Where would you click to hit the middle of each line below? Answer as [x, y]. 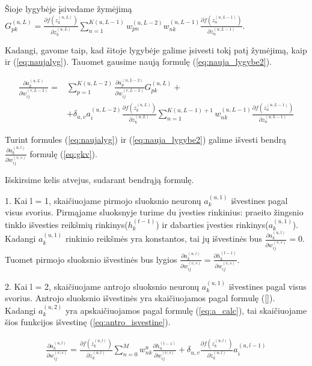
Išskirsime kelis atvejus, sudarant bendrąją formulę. [99, 180]
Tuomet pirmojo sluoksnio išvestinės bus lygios [91, 259]
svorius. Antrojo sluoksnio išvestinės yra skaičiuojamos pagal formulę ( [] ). [140, 298]
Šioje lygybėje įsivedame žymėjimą [69, 8]
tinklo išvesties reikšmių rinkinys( [66, 224]
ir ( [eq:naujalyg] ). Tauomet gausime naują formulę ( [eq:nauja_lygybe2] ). [138, 61]
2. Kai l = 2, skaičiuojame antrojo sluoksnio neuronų [102, 286]
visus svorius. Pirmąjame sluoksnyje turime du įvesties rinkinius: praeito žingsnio [154, 212]
